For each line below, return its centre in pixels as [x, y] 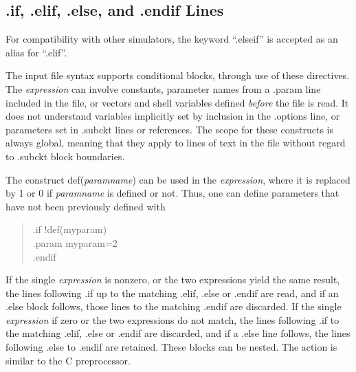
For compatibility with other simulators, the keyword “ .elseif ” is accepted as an [172, 39]
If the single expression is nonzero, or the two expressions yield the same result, [173, 280]
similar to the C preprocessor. [68, 360]
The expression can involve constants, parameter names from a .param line [163, 88]
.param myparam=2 [75, 242]
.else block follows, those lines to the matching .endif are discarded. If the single [174, 306]
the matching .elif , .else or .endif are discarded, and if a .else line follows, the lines [178, 333]
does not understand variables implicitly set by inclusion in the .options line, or [173, 116]
